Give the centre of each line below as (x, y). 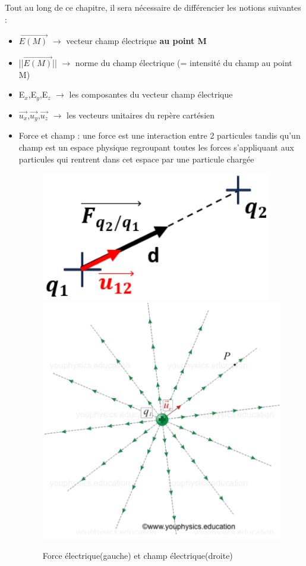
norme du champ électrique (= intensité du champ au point (184, 63)
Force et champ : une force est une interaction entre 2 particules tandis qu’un (160, 135)
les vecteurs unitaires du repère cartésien (141, 115)
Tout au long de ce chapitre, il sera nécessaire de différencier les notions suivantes (153, 7)
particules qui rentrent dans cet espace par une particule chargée (136, 159)
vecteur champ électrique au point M (136, 41)
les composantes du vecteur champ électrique (151, 94)
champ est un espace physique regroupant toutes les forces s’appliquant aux (156, 147)
